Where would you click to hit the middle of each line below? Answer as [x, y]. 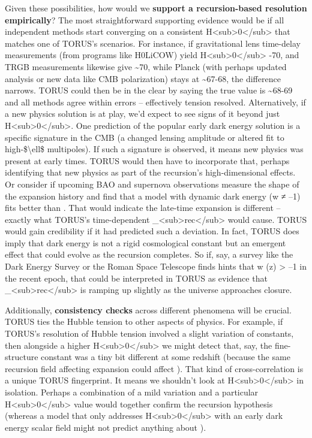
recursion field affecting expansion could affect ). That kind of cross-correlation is [154, 368]
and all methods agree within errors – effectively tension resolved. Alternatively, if [155, 102]
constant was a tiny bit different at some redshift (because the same [166, 357]
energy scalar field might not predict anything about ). [106, 427]
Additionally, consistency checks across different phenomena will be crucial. [148, 309]
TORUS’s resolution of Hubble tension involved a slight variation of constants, [149, 333]
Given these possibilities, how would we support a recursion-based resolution [156, 8]
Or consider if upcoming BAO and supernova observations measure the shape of [152, 184]
